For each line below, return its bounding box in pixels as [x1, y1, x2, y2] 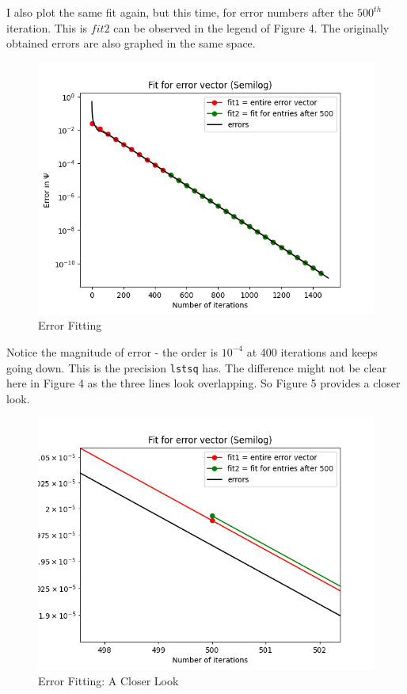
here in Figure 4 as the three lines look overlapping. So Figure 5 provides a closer [6, 375, 401, 391]
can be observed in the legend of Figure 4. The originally [113, 19, 390, 36]
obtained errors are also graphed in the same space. [6, 35, 256, 51]
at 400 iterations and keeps [246, 343, 378, 360]
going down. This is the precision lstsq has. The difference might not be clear [6, 359, 387, 376]
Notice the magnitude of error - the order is [6, 343, 219, 360]
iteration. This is [6, 19, 88, 36]
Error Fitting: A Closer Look [38, 673, 179, 688]
